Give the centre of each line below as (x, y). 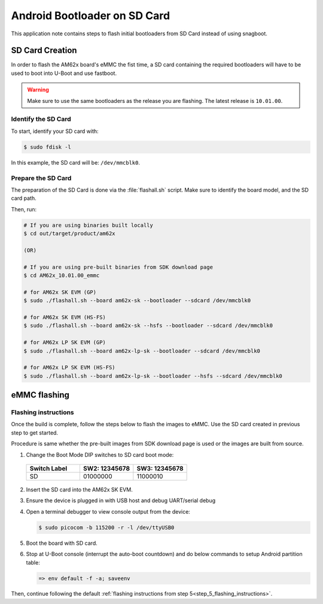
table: (33, 562)
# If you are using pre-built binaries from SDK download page (118, 267)
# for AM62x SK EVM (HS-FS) (65, 317)
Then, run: (24, 209)
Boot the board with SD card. (62, 543)
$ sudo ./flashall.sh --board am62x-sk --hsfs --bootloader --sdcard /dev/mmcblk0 (148, 326)
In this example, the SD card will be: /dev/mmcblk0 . (76, 162)
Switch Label (48, 468)
